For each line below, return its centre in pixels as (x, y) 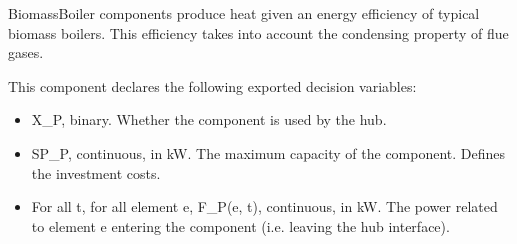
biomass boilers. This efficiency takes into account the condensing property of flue (258, 32)
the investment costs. (96, 172)
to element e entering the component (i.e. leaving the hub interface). (240, 225)
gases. (26, 52)
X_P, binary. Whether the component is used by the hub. (209, 119)
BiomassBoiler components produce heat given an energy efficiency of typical (244, 13)
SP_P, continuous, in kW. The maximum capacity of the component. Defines (268, 152)
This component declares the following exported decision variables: (212, 85)
